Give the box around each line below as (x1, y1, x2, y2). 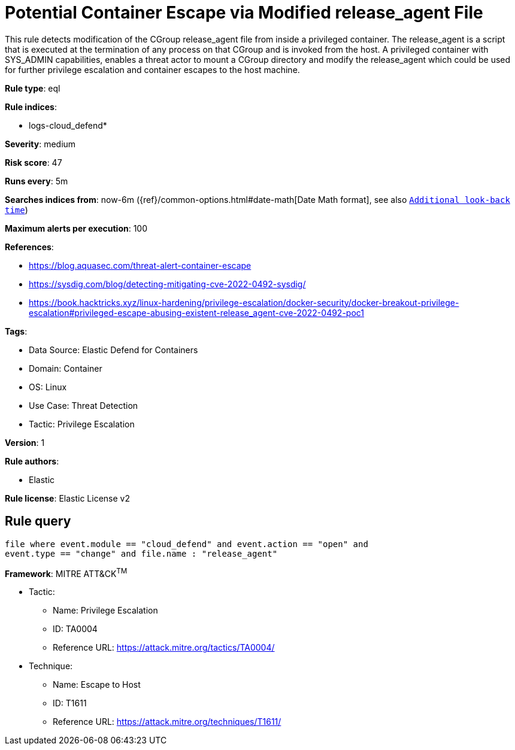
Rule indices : (5, 101, 57, 112)
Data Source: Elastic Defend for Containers (29, 344, 198, 355)
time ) (5, 204, 28, 215)
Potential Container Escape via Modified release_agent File (5, 2, 483, 23)
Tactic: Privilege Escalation (29, 418, 135, 429)
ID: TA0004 (53, 624, 98, 634)
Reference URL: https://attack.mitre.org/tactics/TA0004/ (53, 642, 275, 653)
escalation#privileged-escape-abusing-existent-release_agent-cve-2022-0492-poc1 (29, 307, 365, 318)
